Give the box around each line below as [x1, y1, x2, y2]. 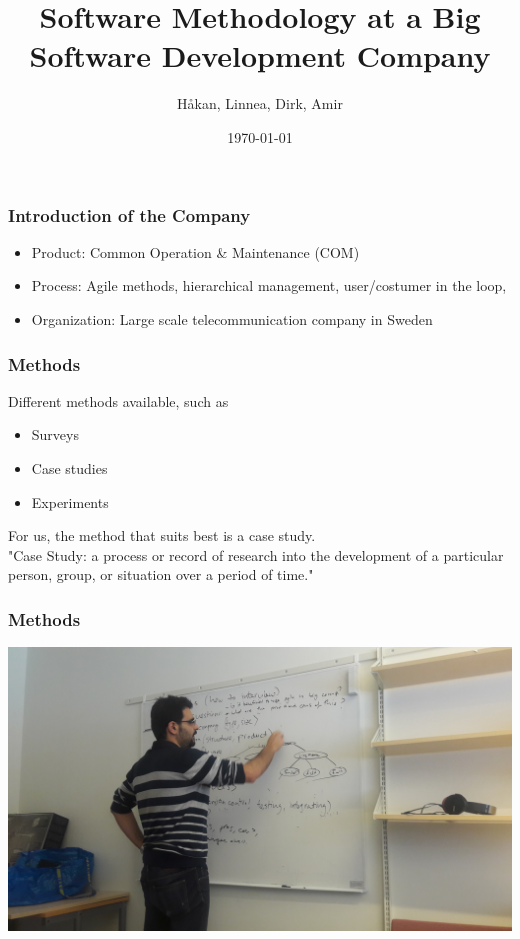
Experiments [31, 491, 109, 512]
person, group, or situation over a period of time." [8, 564, 314, 585]
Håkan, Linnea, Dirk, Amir [177, 93, 343, 114]
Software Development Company [29, 35, 491, 76]
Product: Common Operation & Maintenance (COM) [31, 241, 360, 262]
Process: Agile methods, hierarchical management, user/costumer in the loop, [31, 275, 507, 296]
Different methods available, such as [8, 390, 229, 411]
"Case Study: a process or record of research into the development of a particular [8, 544, 504, 565]
